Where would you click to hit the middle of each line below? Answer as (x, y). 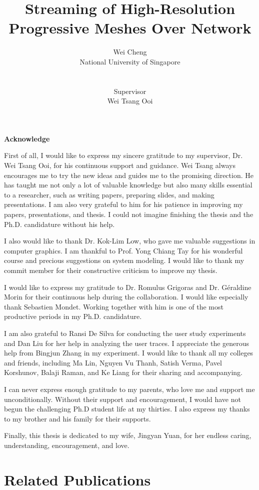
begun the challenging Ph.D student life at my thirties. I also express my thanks (127, 409)
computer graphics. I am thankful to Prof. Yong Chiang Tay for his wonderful (123, 250)
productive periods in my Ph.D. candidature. (73, 316)
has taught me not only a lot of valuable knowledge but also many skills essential (128, 185)
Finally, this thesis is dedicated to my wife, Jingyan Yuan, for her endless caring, (128, 435)
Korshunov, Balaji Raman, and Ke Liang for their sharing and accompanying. (123, 372)
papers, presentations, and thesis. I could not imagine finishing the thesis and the (129, 214)
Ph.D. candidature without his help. (59, 224)
